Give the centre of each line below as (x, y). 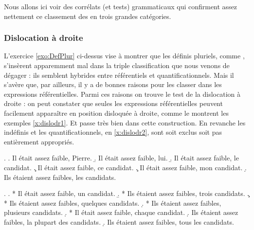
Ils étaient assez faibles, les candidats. (60, 177)
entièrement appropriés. (39, 141)
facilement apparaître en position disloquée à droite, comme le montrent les (116, 113)
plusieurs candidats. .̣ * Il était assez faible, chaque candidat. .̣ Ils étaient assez (121, 212)
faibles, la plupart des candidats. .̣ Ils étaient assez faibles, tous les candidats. (119, 221)
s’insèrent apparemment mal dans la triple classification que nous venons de (117, 65)
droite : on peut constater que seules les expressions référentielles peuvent (113, 103)
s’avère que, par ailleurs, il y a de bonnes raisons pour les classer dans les (113, 84)
